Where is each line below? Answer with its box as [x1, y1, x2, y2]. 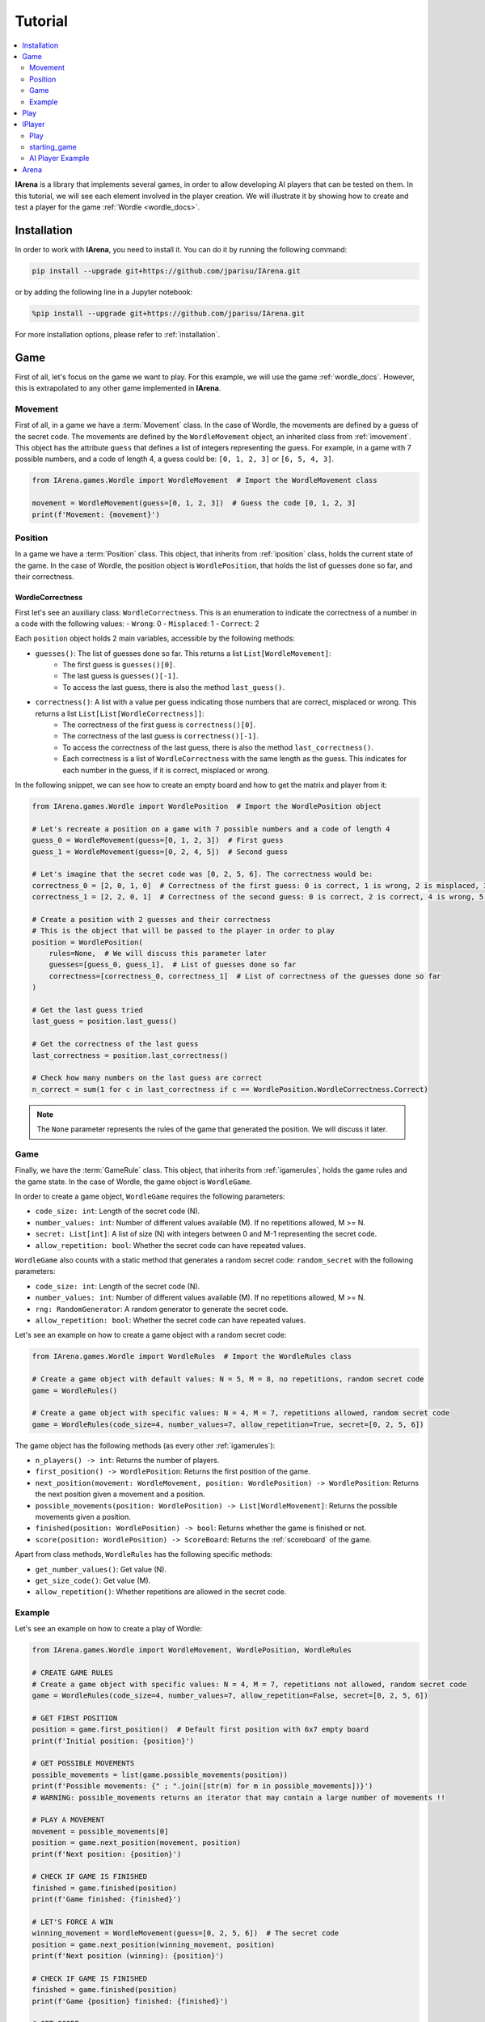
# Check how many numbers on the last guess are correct [32, 1073, 263, 1083]
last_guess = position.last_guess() [32, 1017, 178, 1026]
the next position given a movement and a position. [35, 1489, 205, 1500]
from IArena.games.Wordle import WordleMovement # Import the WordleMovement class [32, 476, 377, 485]
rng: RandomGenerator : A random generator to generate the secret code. [35, 1304, 289, 1313]
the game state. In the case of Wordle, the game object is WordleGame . [15, 1177, 252, 1187]
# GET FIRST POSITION [32, 1713, 118, 1723]
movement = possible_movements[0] [32, 1826, 169, 1836]
